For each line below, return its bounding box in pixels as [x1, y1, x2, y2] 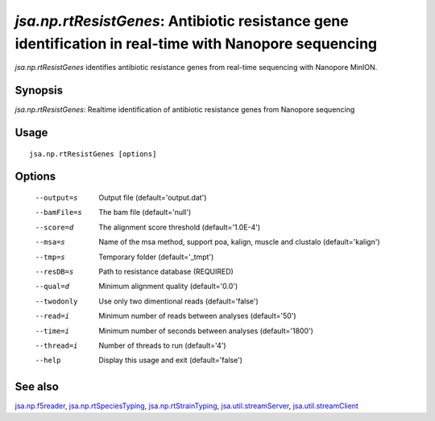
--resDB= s [35, 267, 74, 277]
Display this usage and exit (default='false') [98, 355, 243, 365]
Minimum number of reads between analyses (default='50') [98, 311, 297, 321]
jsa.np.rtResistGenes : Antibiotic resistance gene [14, 12, 350, 30]
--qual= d [35, 282, 70, 291]
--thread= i [35, 341, 78, 350]
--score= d [35, 222, 74, 232]
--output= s [35, 193, 78, 203]
